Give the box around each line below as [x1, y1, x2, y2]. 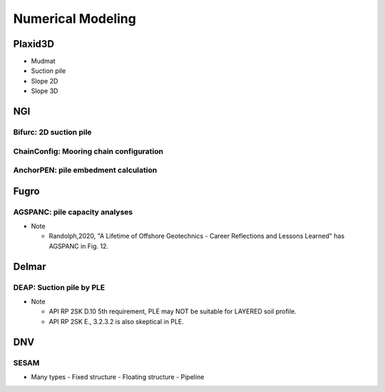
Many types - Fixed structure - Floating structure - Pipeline [31, 372, 205, 381]
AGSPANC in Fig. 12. [48, 241, 108, 250]
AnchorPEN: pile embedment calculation [13, 165, 158, 175]
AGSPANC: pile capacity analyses [13, 207, 133, 217]
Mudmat [31, 57, 56, 66]
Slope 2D [31, 76, 58, 85]
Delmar [13, 261, 46, 273]
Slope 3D [31, 86, 58, 96]
